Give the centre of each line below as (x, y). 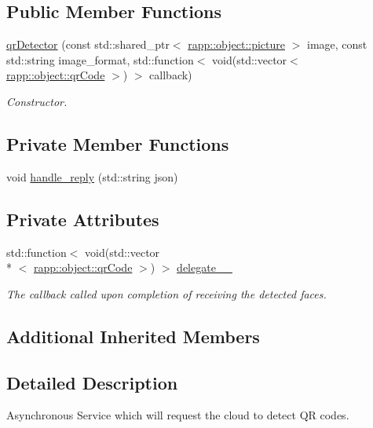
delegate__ (205, 267)
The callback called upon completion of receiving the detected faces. (166, 293)
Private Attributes (83, 219)
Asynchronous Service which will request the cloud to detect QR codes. (178, 415)
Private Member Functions (118, 143)
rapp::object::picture (237, 44)
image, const (337, 44)
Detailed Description (92, 382)
